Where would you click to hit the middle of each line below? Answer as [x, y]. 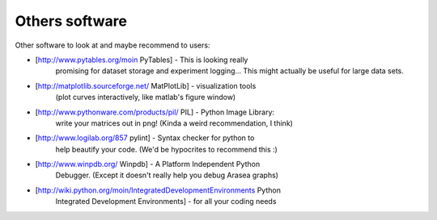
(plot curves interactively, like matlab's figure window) [146, 98]
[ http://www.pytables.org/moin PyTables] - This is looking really [142, 60]
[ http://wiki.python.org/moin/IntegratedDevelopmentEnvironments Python [158, 190]
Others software [71, 21]
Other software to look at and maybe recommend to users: [112, 45]
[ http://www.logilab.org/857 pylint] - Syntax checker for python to [145, 138]
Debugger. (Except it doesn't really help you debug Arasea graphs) [167, 175]
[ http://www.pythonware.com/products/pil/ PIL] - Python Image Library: [155, 112]
